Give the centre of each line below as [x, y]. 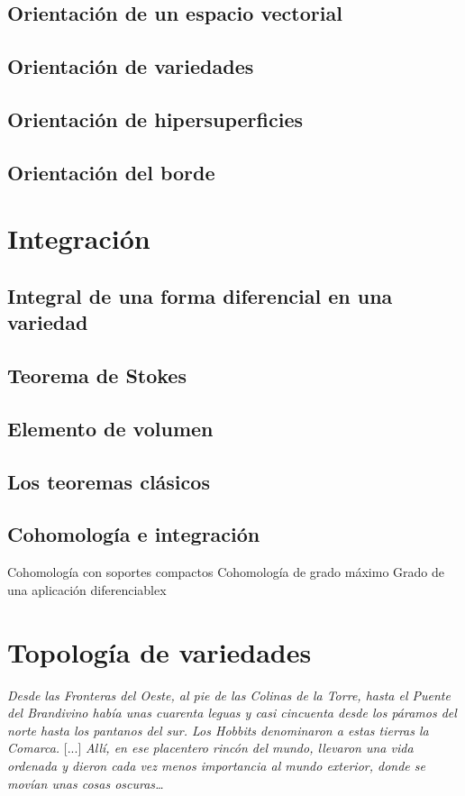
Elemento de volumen [110, 428]
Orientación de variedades [131, 66]
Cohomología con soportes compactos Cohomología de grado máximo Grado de [226, 572]
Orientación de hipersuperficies [155, 119]
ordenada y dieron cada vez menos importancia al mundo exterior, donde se [216, 765]
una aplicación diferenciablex [87, 589]
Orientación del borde [111, 172]
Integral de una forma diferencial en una [200, 295]
